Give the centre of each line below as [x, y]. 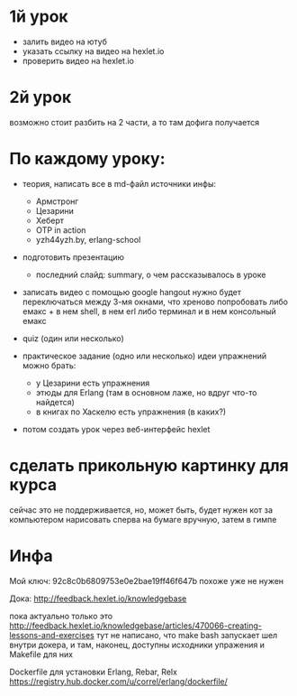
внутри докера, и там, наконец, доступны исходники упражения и [137, 645]
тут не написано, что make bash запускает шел [187, 635]
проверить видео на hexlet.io [78, 60]
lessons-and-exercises [52, 635]
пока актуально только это [61, 616]
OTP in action [61, 230]
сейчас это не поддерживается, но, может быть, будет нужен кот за [141, 510]
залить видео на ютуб [65, 42]
